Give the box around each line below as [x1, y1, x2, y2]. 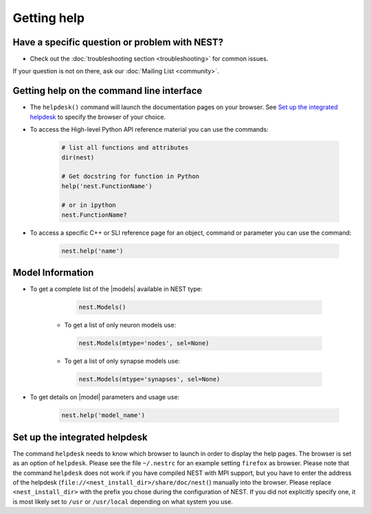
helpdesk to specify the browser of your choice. [30, 113, 166, 121]
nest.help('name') [61, 247, 124, 255]
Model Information [12, 267, 94, 279]
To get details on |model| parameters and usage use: [30, 393, 180, 401]
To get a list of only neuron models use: [64, 321, 177, 329]
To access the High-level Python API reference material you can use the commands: [30, 126, 269, 134]
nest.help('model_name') [61, 412, 146, 419]
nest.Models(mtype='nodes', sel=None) [78, 340, 210, 347]
